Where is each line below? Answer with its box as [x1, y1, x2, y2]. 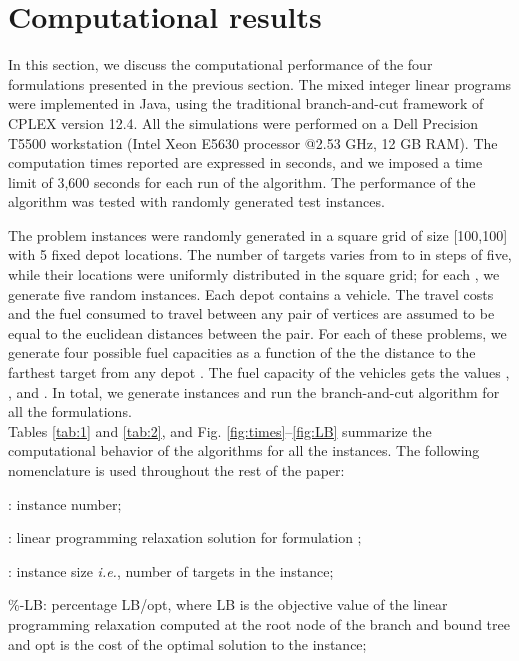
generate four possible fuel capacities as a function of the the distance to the [8, 342, 476, 363]
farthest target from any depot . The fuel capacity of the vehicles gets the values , [8, 362, 510, 383]
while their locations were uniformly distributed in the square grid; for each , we [8, 264, 500, 285]
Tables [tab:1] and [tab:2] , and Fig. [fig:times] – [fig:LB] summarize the [8, 420, 432, 441]
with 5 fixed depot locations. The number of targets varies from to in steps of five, [8, 244, 512, 265]
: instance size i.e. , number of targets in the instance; [8, 560, 334, 581]
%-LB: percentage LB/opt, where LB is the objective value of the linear [8, 594, 448, 615]
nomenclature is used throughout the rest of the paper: [8, 460, 345, 480]
